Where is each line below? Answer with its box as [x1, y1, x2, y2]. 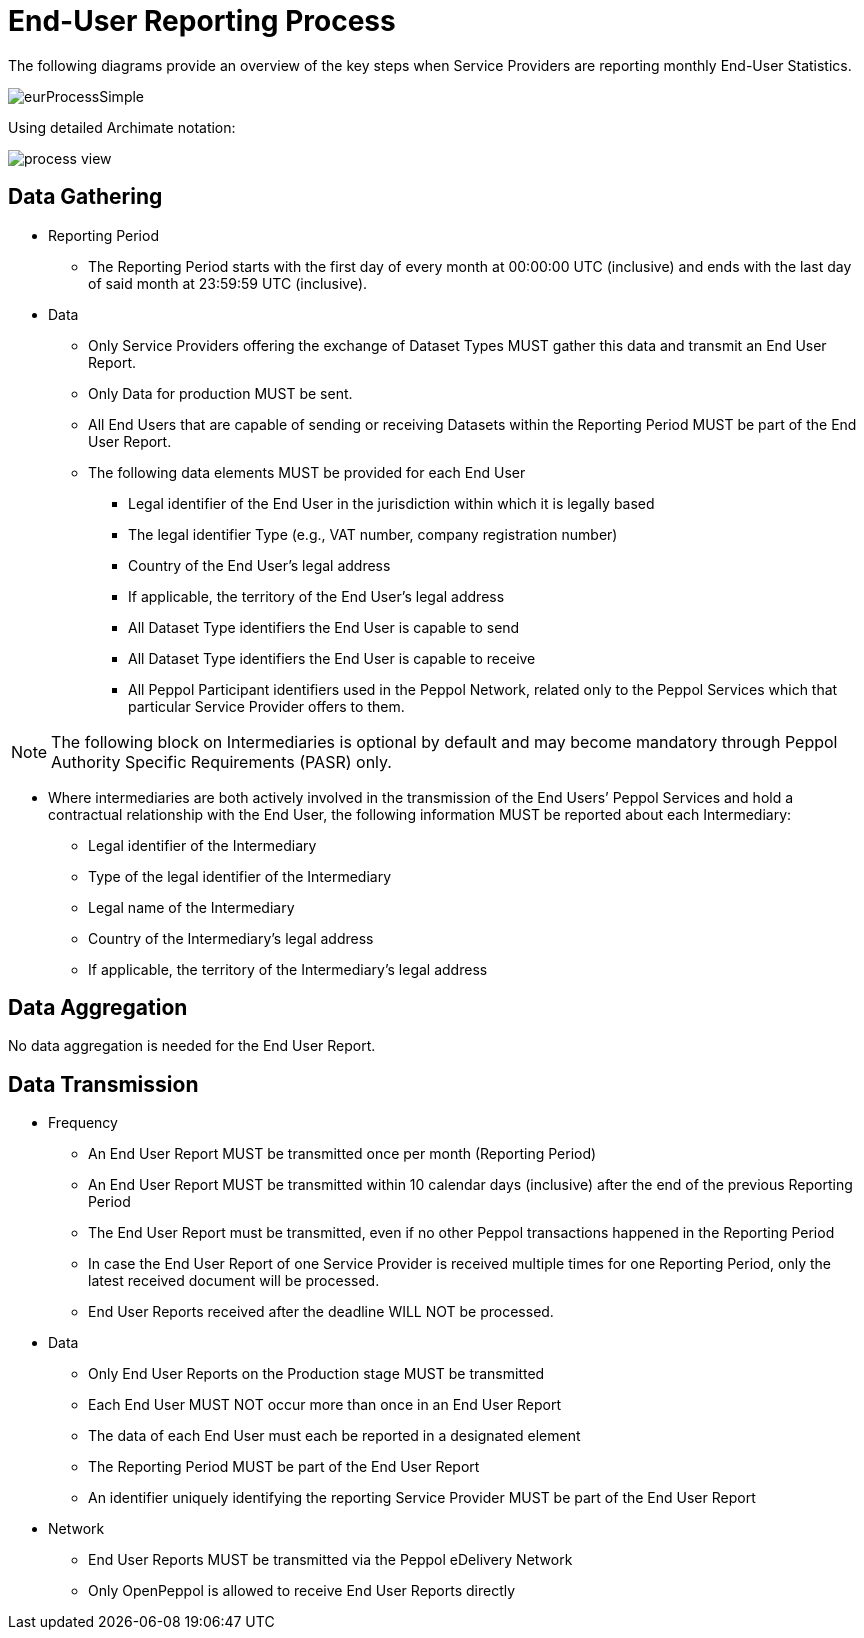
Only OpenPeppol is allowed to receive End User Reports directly [88, 1582, 516, 1600]
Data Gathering [8, 184, 163, 210]
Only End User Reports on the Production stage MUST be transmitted [88, 1365, 545, 1383]
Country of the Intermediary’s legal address [88, 929, 374, 947]
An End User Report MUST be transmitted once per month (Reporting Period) [88, 1145, 597, 1163]
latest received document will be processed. [88, 1272, 380, 1290]
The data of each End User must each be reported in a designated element [88, 1427, 581, 1445]
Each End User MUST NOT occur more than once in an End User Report [88, 1396, 562, 1414]
